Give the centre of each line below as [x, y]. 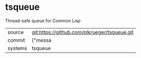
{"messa [42, 40]
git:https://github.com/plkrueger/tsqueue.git [83, 32]
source [16, 32]
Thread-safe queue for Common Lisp [43, 21]
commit [16, 40]
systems [17, 48]
